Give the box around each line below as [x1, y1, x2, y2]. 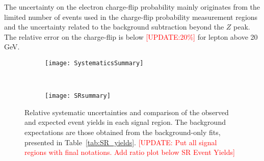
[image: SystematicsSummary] [45, 59, 144, 67]
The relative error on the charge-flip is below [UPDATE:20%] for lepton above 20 [4, 31, 258, 42]
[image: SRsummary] [45, 92, 111, 100]
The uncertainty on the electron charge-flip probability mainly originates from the [4, 2, 260, 12]
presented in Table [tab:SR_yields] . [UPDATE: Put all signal [24, 137, 217, 147]
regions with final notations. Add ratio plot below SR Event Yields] [24, 147, 235, 157]
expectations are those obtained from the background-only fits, [24, 127, 221, 138]
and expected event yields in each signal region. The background [24, 117, 226, 127]
